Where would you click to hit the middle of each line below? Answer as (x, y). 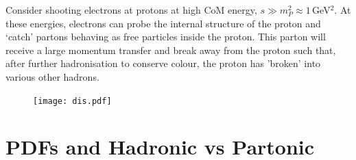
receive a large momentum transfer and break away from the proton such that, (171, 50)
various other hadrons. (52, 76)
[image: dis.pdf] (72, 101)
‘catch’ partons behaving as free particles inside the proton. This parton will (166, 37)
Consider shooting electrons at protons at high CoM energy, (131, 10)
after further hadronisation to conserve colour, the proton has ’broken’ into (163, 63)
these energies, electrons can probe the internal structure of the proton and (163, 23)
